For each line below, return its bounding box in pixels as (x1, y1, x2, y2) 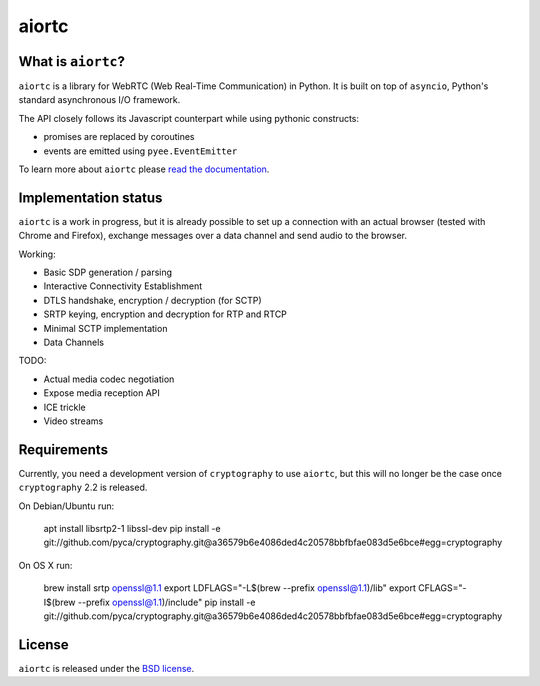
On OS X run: (18, 559, 73, 571)
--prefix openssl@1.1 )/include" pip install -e (77, 596, 256, 608)
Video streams (43, 415, 104, 427)
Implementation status (18, 189, 163, 206)
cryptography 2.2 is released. (18, 481, 148, 494)
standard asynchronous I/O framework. (18, 94, 181, 106)
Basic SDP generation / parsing (43, 266, 173, 279)
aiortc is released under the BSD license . (18, 662, 195, 674)
